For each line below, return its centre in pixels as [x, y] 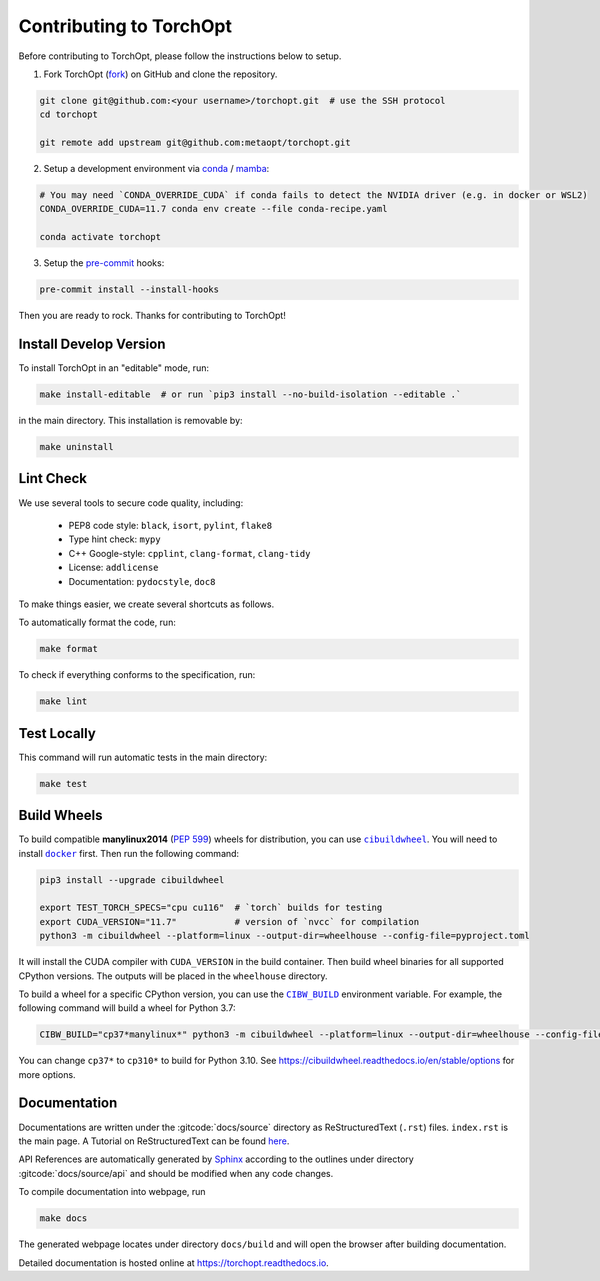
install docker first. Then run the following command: [129, 853]
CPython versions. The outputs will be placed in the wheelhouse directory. [173, 976]
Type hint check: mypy [114, 539]
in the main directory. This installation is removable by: [131, 421]
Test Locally [57, 733]
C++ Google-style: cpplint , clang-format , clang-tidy [189, 553]
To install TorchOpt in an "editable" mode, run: [114, 368]
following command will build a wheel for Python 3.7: [127, 1008]
